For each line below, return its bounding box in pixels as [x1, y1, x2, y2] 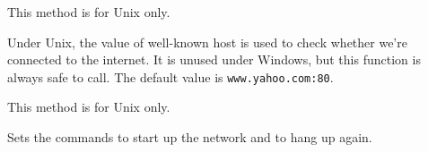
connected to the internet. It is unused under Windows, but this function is [7, 50, 421, 69]
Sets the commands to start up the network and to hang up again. [7, 128, 372, 147]
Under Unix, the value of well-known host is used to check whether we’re [7, 32, 407, 51]
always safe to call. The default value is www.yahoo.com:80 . [7, 67, 334, 86]
